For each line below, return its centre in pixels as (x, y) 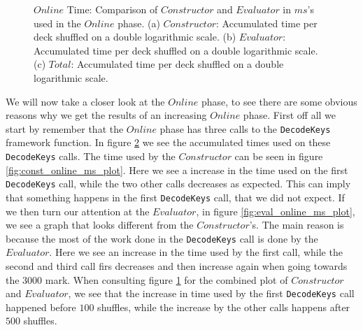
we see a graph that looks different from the (100, 225)
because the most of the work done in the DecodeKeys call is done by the (162, 238)
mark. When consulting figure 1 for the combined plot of (166, 279)
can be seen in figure (279, 156)
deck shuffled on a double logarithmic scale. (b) (135, 37)
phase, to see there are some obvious (279, 101)
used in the (57, 23)
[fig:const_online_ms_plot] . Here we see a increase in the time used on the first (177, 170)
